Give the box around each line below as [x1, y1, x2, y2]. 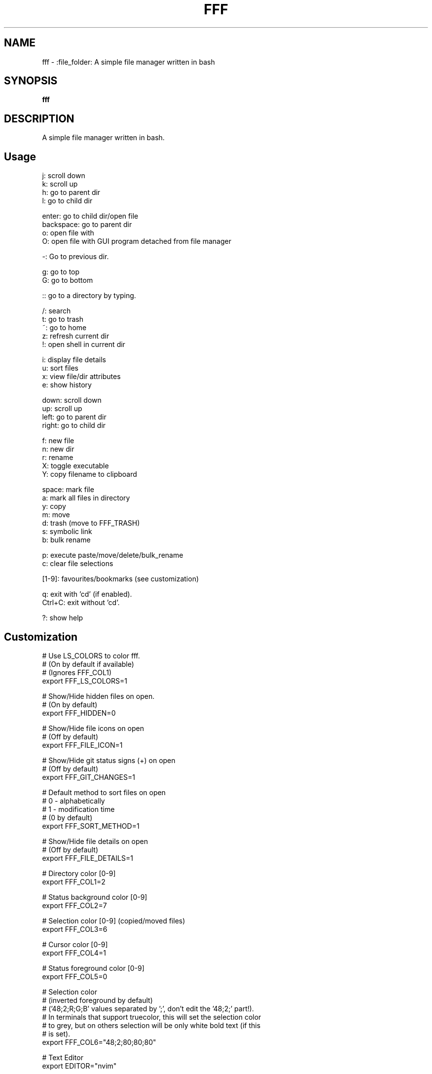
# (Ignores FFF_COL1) [42, 668, 112, 677]
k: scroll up [42, 180, 78, 189]
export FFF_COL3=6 [42, 924, 108, 933]
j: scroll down [42, 171, 85, 180]
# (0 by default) [42, 813, 93, 822]
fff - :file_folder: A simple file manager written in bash [42, 57, 215, 66]
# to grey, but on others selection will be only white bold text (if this [42, 1021, 261, 1030]
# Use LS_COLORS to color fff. [42, 651, 140, 660]
